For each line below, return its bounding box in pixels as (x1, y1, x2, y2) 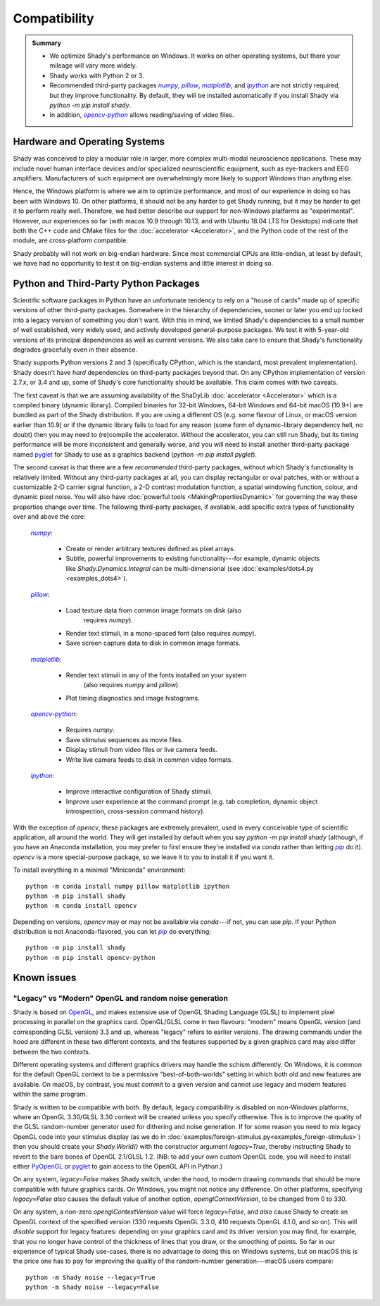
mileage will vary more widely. (49, 61, 137, 70)
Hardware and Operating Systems (13, 136, 165, 148)
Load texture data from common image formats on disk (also (65, 606, 242, 615)
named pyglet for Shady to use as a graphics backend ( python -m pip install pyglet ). (13, 450, 257, 458)
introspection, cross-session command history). (65, 807, 205, 815)
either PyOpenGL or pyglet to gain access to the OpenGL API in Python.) (13, 1162, 223, 1170)
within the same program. (13, 1090, 87, 1099)
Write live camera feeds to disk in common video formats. (65, 755, 234, 764)
